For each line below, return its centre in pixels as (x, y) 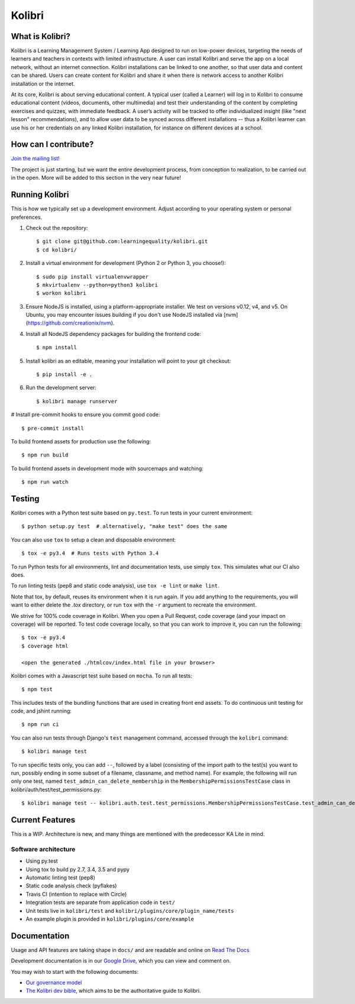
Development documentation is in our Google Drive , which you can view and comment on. (121, 961)
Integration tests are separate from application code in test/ (101, 902)
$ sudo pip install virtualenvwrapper (93, 277)
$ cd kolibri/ (57, 250)
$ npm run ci (40, 725)
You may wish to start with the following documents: (75, 971)
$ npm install (57, 348)
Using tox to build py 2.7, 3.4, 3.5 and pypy (78, 869)
